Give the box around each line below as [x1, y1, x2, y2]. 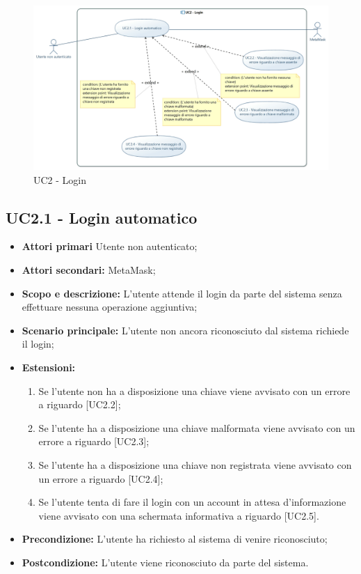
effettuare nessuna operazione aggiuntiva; [22, 300, 198, 314]
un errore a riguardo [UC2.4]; [38, 471, 163, 486]
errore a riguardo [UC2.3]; [38, 434, 150, 449]
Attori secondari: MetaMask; [22, 263, 156, 277]
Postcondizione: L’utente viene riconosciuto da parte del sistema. [22, 554, 309, 569]
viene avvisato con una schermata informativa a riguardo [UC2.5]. [38, 508, 319, 522]
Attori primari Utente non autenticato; [22, 239, 198, 254]
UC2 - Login [33, 172, 87, 187]
